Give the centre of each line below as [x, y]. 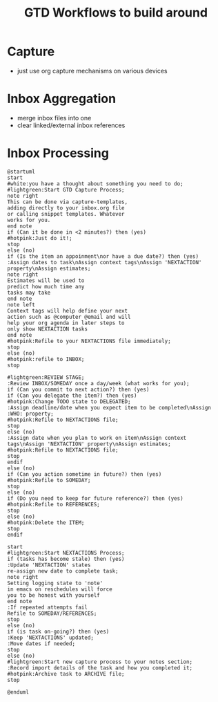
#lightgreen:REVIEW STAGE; [46, 377]
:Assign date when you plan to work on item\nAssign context [97, 438]
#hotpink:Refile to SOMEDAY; [49, 480]
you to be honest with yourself [53, 595]
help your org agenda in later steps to [66, 323]
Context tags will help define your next [68, 311]
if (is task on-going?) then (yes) [58, 631]
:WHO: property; [30, 414]
